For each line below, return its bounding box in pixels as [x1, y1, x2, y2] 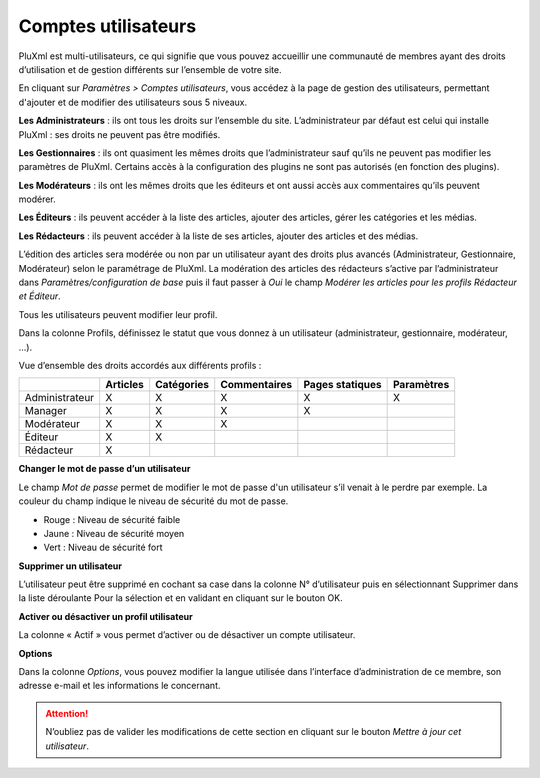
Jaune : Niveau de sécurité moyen [43, 527, 185, 539]
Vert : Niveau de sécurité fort [43, 541, 164, 554]
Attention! [45, 707, 89, 719]
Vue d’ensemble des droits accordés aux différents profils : [18, 359, 262, 371]
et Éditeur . [18, 290, 62, 302]
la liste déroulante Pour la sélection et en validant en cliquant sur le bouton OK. [18, 592, 344, 604]
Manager [24, 404, 67, 418]
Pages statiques [303, 378, 382, 392]
